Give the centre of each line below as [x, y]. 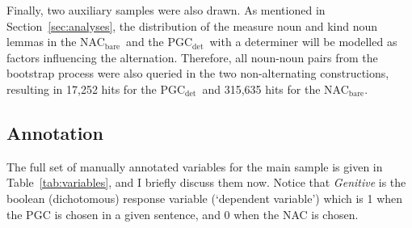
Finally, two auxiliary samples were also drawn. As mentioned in [166, 10]
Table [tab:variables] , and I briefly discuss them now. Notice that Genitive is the [206, 182]
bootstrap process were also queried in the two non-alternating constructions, [198, 73]
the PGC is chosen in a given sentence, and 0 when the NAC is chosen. [183, 214]
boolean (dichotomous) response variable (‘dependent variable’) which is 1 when [205, 198]
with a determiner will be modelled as [303, 42]
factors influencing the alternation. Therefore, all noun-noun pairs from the [192, 57]
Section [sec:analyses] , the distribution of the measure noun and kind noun [192, 25]
